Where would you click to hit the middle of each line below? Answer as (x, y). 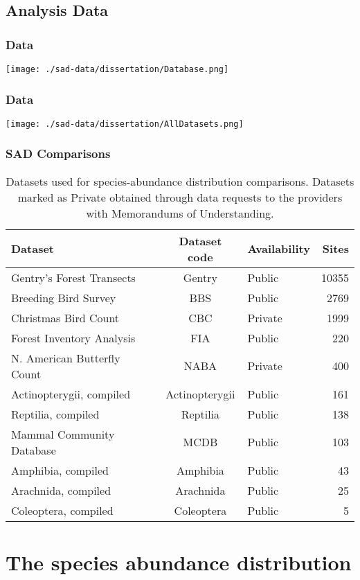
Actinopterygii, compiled (71, 394)
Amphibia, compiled (60, 470)
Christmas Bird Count (65, 317)
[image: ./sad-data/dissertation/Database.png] (117, 69)
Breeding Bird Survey (64, 297)
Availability (279, 249)
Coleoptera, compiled (62, 510)
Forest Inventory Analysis (73, 337)
